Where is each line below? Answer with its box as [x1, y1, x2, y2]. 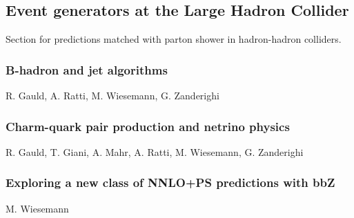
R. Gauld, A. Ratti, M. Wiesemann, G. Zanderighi [6, 88, 219, 103]
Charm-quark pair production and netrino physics [6, 117, 290, 135]
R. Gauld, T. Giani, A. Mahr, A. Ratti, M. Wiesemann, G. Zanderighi [6, 144, 304, 159]
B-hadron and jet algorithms [6, 61, 168, 78]
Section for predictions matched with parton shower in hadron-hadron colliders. [6, 32, 342, 46]
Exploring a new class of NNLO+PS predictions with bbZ [6, 174, 335, 191]
